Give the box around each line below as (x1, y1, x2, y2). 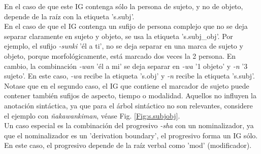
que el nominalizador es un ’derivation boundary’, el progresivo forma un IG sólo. (4, 130, 258, 140)
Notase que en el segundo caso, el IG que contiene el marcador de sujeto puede (4, 80, 249, 91)
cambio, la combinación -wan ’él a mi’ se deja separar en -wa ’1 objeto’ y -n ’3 (4, 60, 248, 71)
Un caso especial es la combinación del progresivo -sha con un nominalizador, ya (4, 120, 254, 131)
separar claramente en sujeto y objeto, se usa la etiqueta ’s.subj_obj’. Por (4, 30, 233, 41)
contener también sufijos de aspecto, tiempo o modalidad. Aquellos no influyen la (4, 90, 256, 101)
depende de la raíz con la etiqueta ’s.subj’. (4, 11, 135, 21)
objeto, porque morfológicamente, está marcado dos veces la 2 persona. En (4, 50, 236, 61)
